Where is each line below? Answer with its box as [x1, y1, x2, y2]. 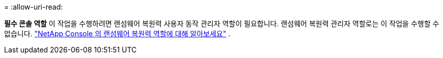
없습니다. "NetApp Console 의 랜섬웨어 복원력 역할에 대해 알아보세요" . [4, 29, 231, 38]
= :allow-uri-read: [4, 3, 63, 11]
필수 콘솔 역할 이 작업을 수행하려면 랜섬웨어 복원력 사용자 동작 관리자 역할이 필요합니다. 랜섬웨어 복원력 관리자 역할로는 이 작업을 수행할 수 [4, 19, 439, 28]
